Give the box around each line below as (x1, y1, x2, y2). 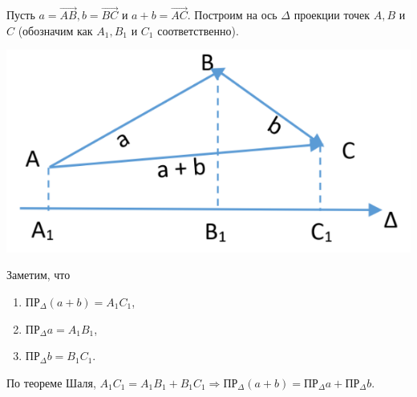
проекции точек (294, 6, 370, 23)
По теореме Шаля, (6, 374, 96, 391)
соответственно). (157, 22, 239, 38)
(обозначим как (18, 22, 93, 38)
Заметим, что (6, 266, 71, 283)
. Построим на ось (187, 6, 277, 23)
